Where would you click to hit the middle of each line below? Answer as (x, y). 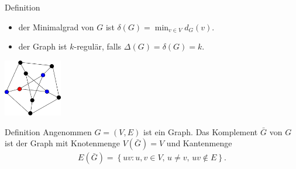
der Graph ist (43, 46)
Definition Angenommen (48, 131)
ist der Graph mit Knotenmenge (63, 143)
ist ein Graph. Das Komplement (200, 131)
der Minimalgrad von (56, 27)
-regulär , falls (98, 46)
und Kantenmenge (199, 143)
